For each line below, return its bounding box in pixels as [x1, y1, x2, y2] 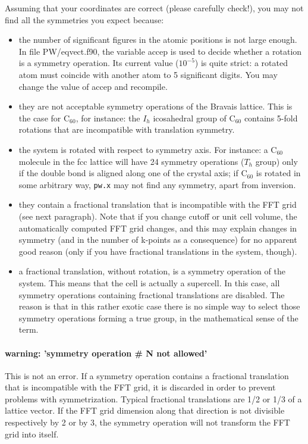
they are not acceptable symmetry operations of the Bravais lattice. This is [18, 100, 293, 112]
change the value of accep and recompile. [18, 80, 168, 92]
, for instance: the [76, 111, 140, 124]
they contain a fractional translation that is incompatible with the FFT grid [18, 198, 297, 211]
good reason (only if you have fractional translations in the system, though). [18, 245, 297, 257]
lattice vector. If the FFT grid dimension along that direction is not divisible [5, 404, 285, 417]
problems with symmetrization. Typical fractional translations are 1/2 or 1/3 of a [5, 392, 302, 405]
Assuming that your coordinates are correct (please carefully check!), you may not [5, 2, 304, 14]
